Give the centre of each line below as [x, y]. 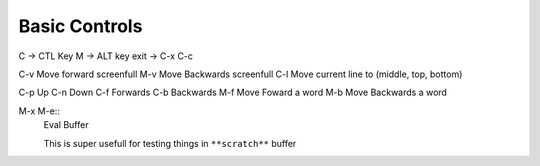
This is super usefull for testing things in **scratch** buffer [170, 143]
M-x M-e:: [39, 111]
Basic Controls [80, 26]
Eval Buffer [66, 125]
